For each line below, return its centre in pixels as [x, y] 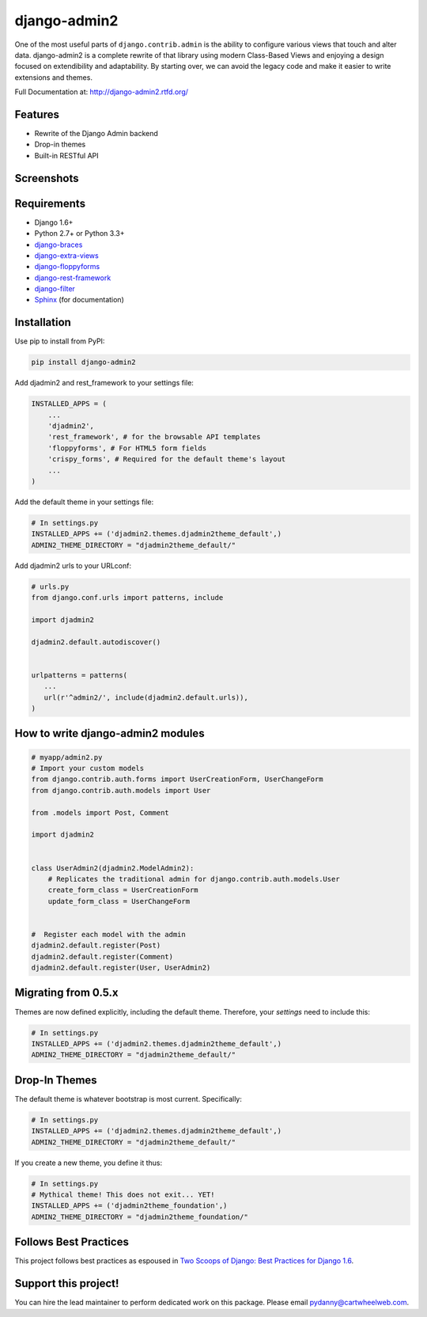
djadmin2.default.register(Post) [96, 945]
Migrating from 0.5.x [66, 993]
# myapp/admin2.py [67, 757]
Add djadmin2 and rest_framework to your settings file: [104, 383]
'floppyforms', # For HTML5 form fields [127, 448]
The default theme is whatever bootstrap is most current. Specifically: [128, 1099]
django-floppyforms [67, 267]
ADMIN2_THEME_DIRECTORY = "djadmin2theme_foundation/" [140, 1216]
